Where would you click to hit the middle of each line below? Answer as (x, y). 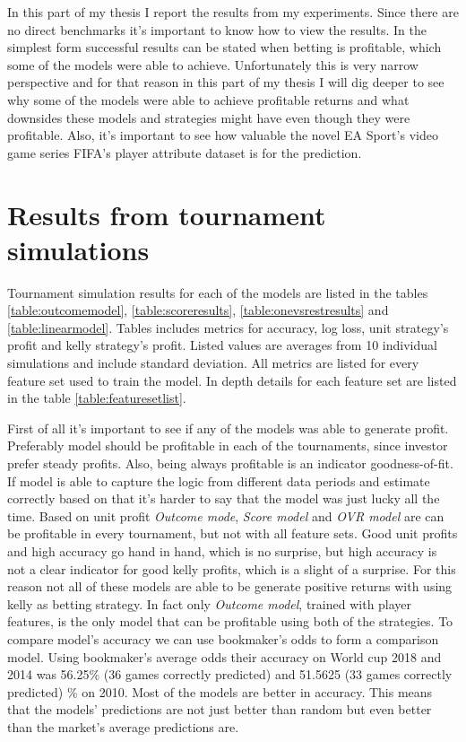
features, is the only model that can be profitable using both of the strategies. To (230, 621)
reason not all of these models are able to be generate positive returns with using (230, 586)
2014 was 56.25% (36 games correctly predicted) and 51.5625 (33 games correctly (230, 674)
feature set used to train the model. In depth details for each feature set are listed (232, 380)
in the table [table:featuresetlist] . (97, 398)
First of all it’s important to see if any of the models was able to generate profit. (228, 428)
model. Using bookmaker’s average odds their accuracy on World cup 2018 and (224, 656)
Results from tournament (167, 214)
